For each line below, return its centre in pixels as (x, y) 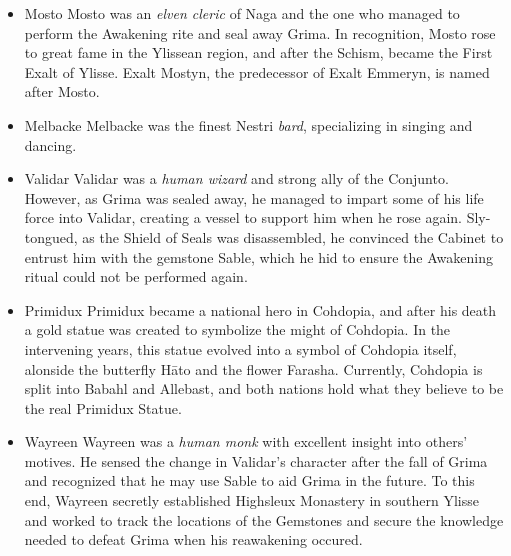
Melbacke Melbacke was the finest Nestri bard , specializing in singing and (248, 124)
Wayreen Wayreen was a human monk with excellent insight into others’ (246, 441)
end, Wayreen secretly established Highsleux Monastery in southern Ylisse (252, 500)
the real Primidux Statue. (103, 407)
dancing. (50, 144)
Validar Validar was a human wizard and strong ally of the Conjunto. (236, 178)
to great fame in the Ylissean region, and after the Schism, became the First (258, 52)
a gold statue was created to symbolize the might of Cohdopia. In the (237, 329)
